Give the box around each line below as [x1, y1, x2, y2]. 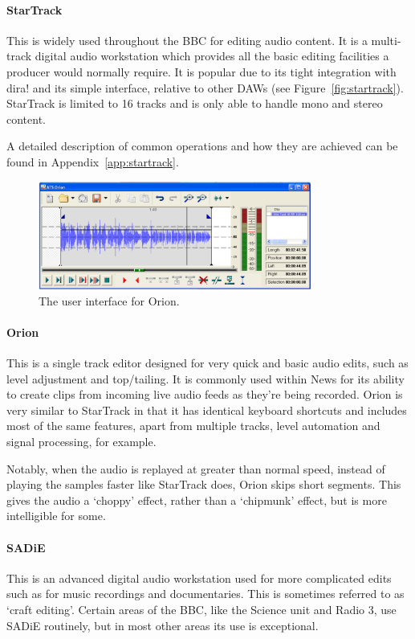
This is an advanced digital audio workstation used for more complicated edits [6, 569, 392, 586]
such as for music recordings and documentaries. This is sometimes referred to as [6, 585, 405, 602]
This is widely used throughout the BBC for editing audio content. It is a [6, 31, 368, 48]
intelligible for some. [6, 507, 106, 524]
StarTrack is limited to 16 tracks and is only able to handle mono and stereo [6, 95, 383, 112]
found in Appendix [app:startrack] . [6, 153, 179, 170]
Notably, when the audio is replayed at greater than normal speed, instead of [6, 460, 385, 477]
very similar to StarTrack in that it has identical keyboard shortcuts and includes [6, 401, 407, 418]
